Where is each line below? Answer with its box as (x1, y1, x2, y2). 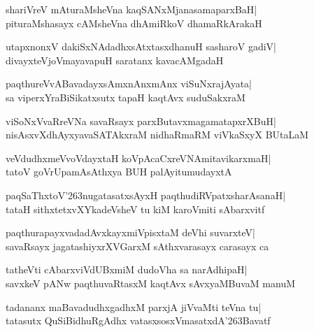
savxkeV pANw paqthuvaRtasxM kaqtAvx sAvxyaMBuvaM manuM (6, 275, 296, 290)
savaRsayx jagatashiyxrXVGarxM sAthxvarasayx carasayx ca (6, 238, 269, 253)
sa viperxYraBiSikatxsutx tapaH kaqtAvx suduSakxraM (6, 89, 245, 104)
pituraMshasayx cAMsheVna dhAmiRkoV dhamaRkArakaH (6, 15, 262, 30)
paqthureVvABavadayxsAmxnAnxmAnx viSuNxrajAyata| (6, 76, 252, 91)
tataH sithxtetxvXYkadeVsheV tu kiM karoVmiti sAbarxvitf (6, 201, 265, 216)
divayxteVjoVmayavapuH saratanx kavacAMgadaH (6, 52, 224, 67)
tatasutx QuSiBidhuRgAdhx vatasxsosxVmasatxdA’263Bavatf (6, 313, 271, 328)
